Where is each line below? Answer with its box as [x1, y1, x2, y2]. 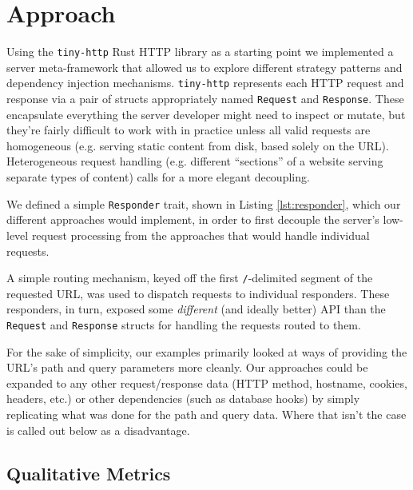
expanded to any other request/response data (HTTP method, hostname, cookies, [6, 374, 407, 391]
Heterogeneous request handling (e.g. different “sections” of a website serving [6, 153, 383, 169]
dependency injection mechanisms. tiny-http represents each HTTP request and [6, 74, 404, 91]
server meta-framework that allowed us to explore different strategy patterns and [6, 58, 403, 75]
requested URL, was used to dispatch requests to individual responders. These [6, 285, 390, 301]
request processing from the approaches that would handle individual [31, 226, 370, 243]
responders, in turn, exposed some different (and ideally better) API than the [6, 301, 386, 317]
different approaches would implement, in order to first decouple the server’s [6, 211, 379, 228]
